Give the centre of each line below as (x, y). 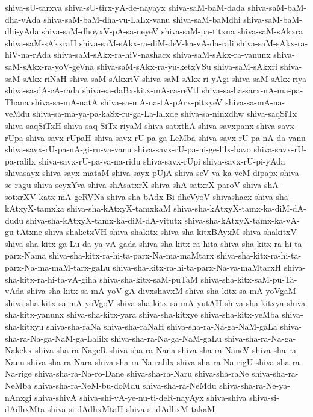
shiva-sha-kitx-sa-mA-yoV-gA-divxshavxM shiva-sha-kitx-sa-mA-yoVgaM (161, 291)
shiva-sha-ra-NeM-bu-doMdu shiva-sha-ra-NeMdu (125, 385)
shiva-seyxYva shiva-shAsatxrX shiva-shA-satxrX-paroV (137, 184)
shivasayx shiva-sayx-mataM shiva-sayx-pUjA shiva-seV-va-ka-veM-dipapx (141, 173)
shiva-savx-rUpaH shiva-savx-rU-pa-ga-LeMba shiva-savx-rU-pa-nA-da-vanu (166, 137)
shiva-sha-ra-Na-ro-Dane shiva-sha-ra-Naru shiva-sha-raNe (142, 373)
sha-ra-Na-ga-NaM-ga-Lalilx (57, 338)
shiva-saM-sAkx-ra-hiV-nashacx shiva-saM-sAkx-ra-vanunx (162, 55)
